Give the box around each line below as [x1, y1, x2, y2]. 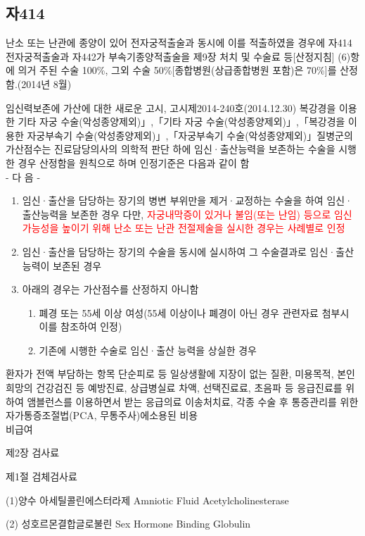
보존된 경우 [53, 258, 102, 273]
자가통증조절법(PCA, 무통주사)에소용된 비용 [6, 408, 198, 423]
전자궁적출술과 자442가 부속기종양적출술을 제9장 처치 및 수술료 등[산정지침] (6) [6, 49, 351, 63]
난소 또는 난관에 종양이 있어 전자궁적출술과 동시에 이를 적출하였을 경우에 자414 [6, 35, 352, 50]
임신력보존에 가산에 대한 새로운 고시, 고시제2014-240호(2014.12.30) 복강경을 [6, 100, 336, 115]
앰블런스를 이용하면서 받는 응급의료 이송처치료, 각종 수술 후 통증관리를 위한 [27, 394, 359, 409]
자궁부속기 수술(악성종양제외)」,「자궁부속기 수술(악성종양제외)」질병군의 [27, 127, 353, 142]
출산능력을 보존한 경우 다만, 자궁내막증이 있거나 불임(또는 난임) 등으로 [22, 206, 331, 221]
